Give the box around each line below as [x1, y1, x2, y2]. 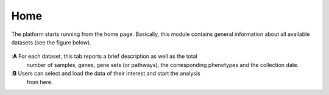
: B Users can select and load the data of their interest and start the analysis [11, 70, 200, 77]
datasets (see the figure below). [11, 38, 91, 46]
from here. [26, 78, 53, 85]
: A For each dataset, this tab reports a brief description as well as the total [11, 52, 197, 60]
